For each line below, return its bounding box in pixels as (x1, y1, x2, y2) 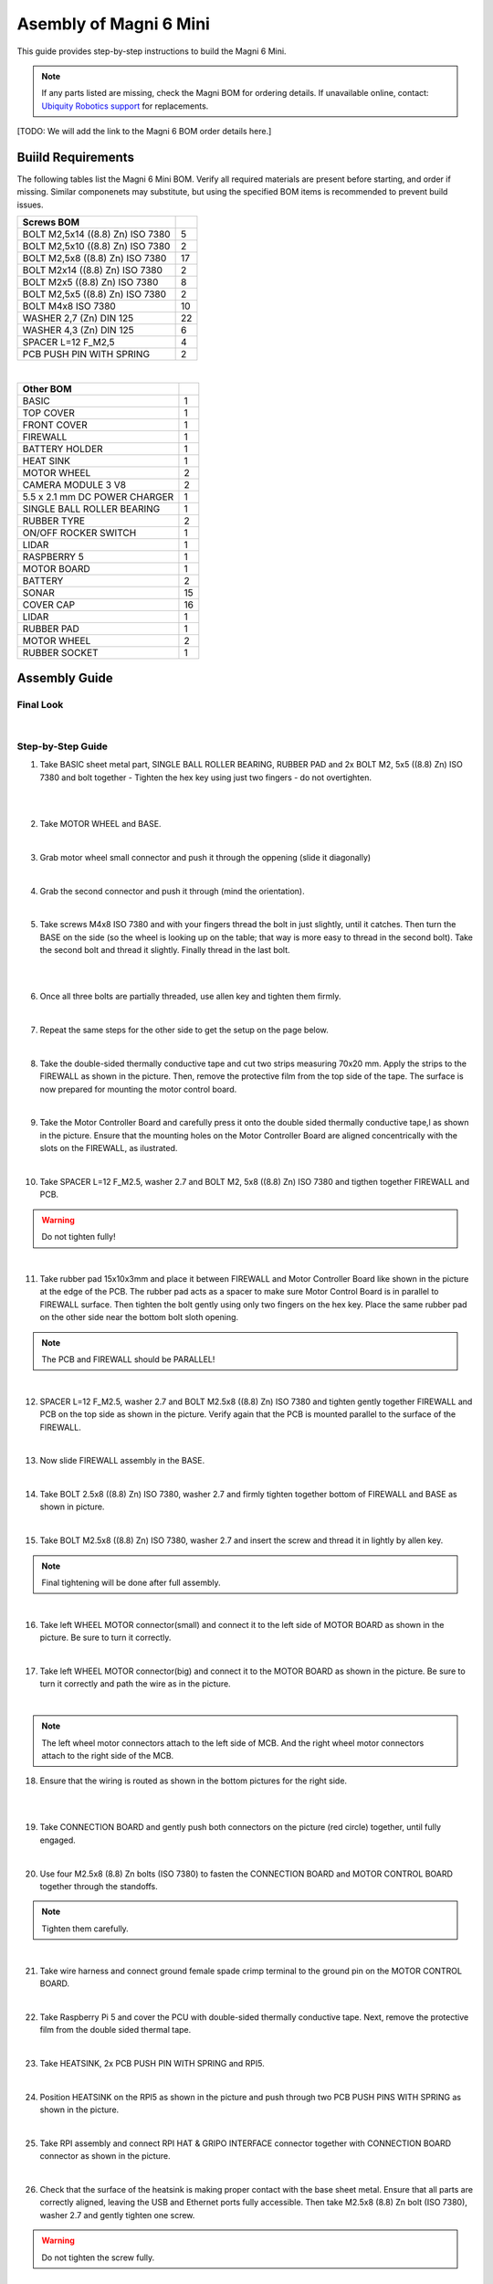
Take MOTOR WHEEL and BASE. (39, 819, 162, 830)
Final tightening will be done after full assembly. (41, 1577, 221, 1589)
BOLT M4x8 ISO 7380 (22, 300, 116, 312)
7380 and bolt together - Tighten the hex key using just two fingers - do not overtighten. (39, 772, 372, 783)
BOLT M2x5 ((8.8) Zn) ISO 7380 (22, 276, 159, 289)
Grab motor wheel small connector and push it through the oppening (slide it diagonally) (39, 851, 372, 862)
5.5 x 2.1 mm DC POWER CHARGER (22, 490, 174, 502)
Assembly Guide (16, 671, 113, 685)
